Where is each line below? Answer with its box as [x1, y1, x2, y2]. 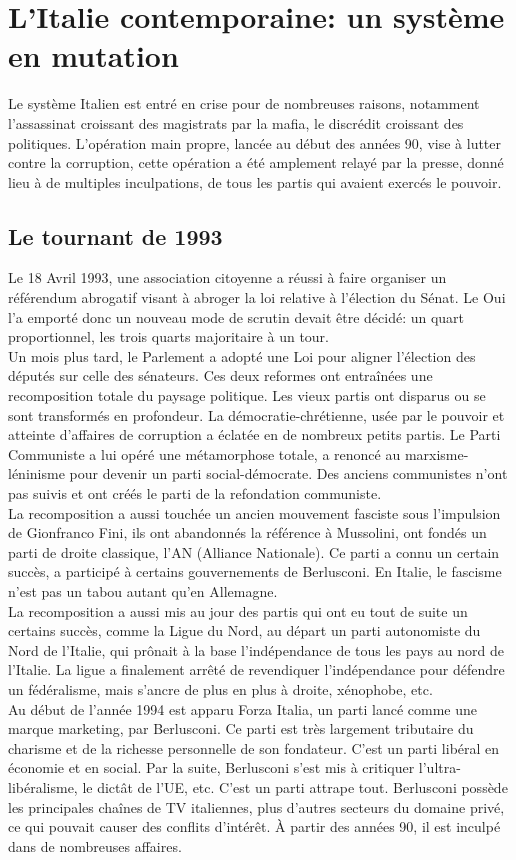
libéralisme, [8, 776, 78, 797]
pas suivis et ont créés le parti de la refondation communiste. [8, 483, 382, 504]
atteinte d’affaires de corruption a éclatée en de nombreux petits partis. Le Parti [8, 424, 501, 445]
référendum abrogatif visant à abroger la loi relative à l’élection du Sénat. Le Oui [8, 287, 506, 308]
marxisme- [404, 443, 469, 464]
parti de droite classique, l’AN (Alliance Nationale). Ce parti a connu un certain [8, 541, 500, 562]
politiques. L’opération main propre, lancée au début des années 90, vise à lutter [8, 132, 502, 153]
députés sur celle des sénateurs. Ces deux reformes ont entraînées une [8, 365, 433, 386]
